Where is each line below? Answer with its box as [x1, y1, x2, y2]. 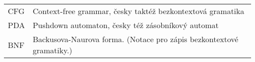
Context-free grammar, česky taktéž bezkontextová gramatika [32, 5, 245, 16]
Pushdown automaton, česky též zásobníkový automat [32, 19, 219, 31]
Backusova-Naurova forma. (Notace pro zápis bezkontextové [32, 33, 238, 45]
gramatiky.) [32, 45, 73, 56]
